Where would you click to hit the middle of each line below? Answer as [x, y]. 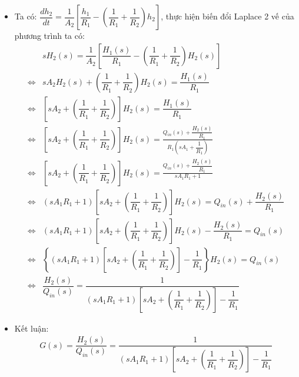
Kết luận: [31, 328]
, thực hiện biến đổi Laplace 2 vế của [227, 16]
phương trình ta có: [49, 35]
